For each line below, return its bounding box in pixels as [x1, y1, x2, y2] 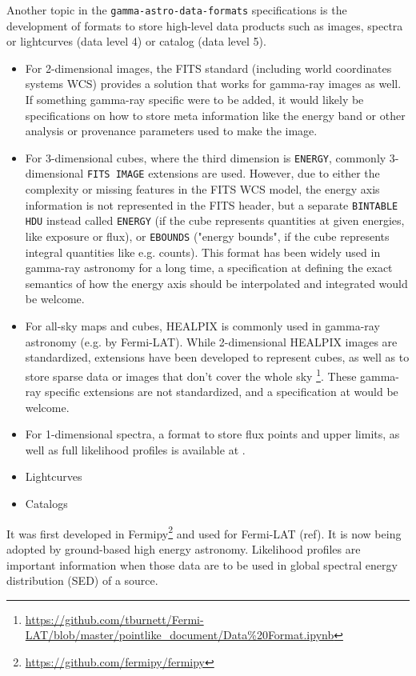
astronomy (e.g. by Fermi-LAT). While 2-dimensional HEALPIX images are [25, 333, 398, 350]
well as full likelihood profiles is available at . [25, 441, 246, 458]
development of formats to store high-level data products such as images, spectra [6, 17, 403, 34]
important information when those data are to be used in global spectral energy [6, 556, 398, 573]
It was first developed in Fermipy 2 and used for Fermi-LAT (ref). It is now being [6, 522, 402, 542]
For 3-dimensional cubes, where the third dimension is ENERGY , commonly [25, 149, 386, 166]
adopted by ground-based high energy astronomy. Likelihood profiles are [6, 540, 361, 557]
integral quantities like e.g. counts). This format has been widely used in [25, 243, 381, 260]
